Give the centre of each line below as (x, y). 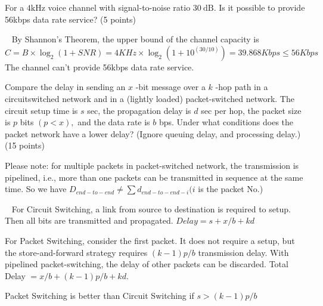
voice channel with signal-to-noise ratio (119, 7)
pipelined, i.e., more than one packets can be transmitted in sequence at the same (154, 177)
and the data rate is (114, 122)
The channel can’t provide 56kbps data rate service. (100, 67)
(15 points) (25, 145)
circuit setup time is (41, 110)
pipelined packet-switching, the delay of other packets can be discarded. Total (147, 264)
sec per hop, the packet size (251, 110)
